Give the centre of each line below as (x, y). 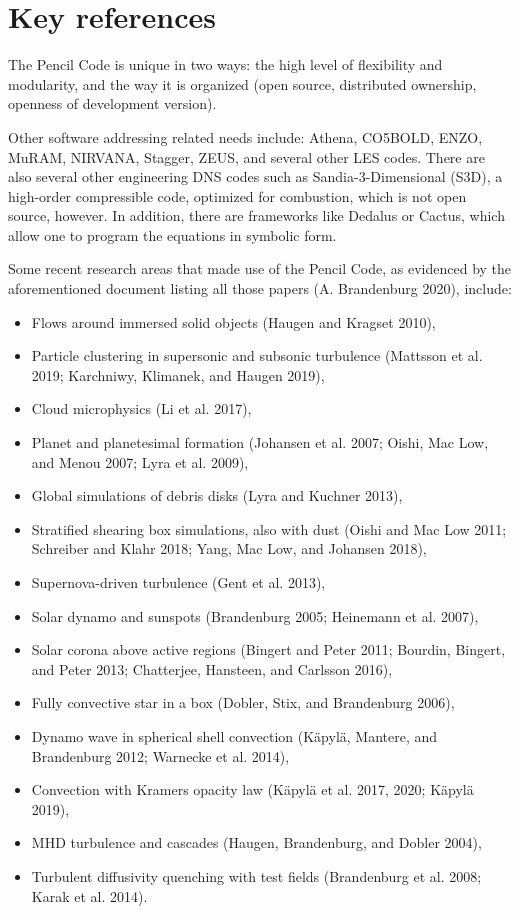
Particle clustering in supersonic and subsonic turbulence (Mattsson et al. (257, 355)
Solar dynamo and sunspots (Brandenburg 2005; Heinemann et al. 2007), (255, 615)
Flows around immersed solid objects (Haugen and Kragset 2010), (233, 321)
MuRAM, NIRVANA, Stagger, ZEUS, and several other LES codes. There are (246, 156)
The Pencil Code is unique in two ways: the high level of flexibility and (225, 64)
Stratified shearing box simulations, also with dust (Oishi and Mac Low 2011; (269, 528)
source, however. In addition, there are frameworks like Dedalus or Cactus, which (256, 215)
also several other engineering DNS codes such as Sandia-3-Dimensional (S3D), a (255, 176)
